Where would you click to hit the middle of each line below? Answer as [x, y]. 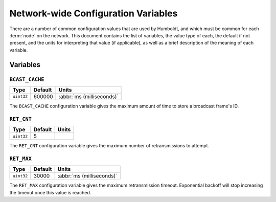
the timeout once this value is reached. [50, 192]
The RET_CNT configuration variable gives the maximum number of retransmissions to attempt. [109, 146]
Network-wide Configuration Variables [94, 13]
